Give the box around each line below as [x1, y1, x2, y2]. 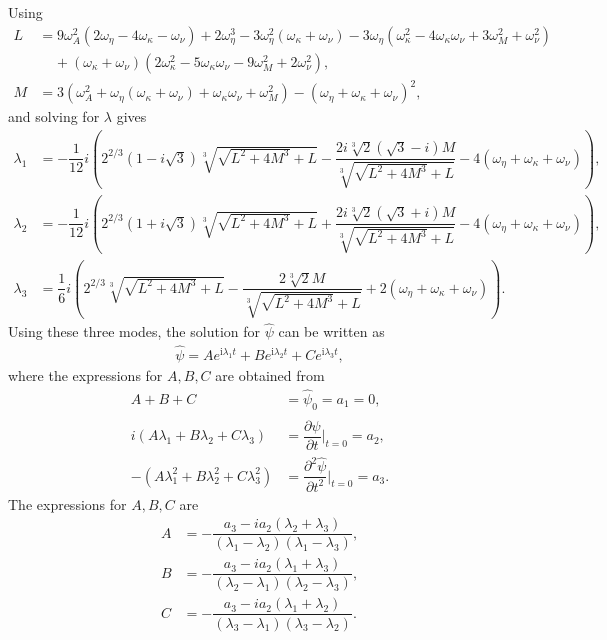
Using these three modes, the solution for [8, 321, 260, 342]
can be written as [278, 321, 385, 342]
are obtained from [215, 365, 325, 386]
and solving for [8, 106, 100, 127]
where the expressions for [8, 365, 163, 386]
